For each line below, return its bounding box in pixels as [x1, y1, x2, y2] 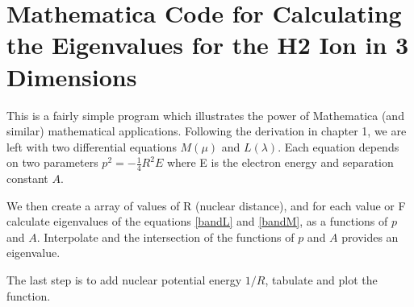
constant [6, 170, 48, 187]
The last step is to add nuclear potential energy [6, 272, 242, 288]
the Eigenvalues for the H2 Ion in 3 [6, 28, 409, 61]
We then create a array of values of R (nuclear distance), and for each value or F [6, 197, 406, 214]
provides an [341, 228, 399, 245]
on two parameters [6, 154, 98, 171]
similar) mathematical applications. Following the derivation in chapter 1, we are [6, 122, 407, 139]
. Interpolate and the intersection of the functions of [36, 228, 295, 245]
